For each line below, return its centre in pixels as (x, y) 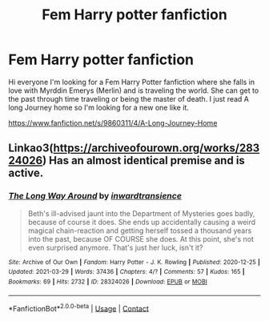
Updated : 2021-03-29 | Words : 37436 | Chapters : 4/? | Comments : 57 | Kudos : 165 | (127, 272)
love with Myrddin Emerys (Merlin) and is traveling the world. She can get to (134, 90)
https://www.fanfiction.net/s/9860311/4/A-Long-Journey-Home (113, 122)
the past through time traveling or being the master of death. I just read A (129, 98)
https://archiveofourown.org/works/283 (157, 148)
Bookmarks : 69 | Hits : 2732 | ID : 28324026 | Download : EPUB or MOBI (108, 282)
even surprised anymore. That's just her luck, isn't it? (115, 247)
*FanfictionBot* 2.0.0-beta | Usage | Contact (79, 307)
